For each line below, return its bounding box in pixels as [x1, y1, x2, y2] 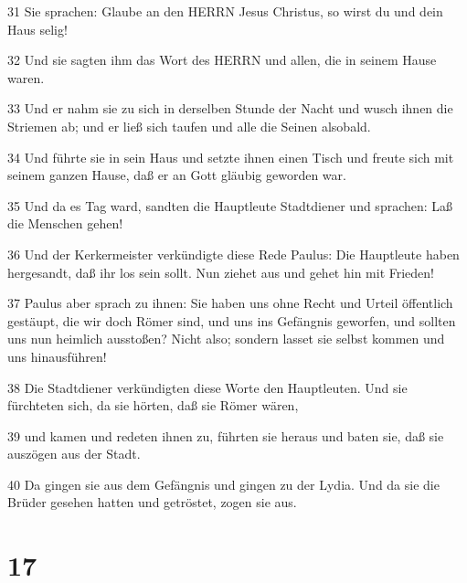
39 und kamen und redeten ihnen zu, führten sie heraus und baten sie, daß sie [7, 426, 444, 445]
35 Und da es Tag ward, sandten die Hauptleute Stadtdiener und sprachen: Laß [7, 196, 453, 215]
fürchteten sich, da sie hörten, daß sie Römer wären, [7, 396, 299, 415]
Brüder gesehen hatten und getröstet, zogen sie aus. [7, 493, 297, 512]
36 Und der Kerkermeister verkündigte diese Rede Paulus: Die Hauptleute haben [7, 244, 460, 263]
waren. [7, 68, 45, 87]
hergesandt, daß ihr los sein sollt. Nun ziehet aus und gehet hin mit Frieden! [7, 262, 434, 281]
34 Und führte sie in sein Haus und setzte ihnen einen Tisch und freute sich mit [7, 147, 454, 166]
